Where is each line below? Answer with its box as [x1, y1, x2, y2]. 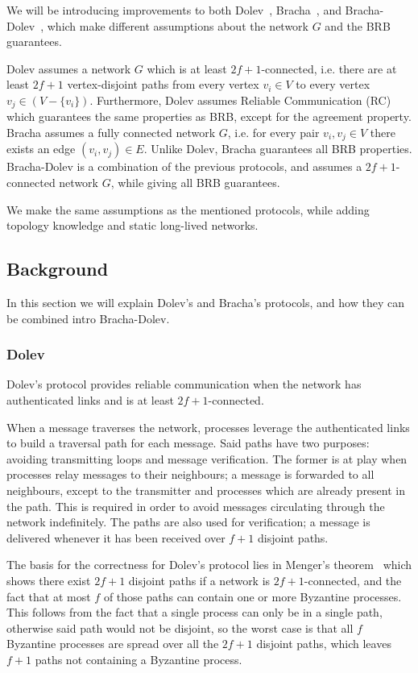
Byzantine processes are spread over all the [6, 635, 219, 652]
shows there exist [6, 571, 91, 588]
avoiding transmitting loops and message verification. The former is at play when [6, 450, 408, 467]
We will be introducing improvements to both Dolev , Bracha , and [6, 2, 341, 18]
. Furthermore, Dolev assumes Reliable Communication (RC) [89, 91, 391, 108]
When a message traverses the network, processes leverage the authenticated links [6, 418, 410, 435]
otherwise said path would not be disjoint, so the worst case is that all [6, 619, 354, 636]
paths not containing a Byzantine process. [35, 650, 242, 667]
